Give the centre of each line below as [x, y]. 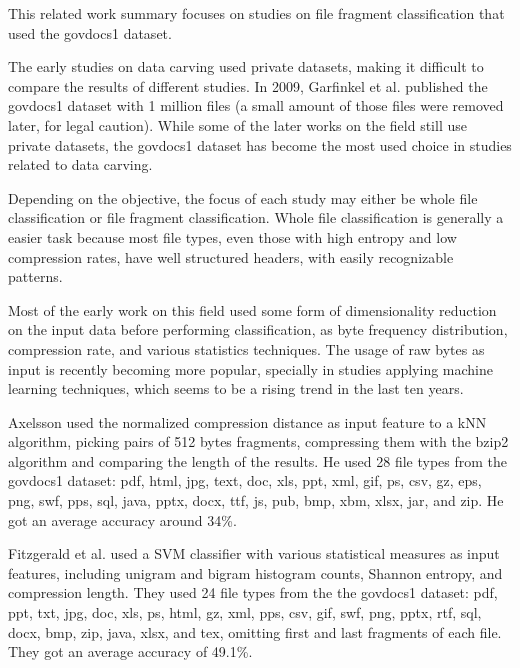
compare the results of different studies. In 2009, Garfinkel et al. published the [248, 85]
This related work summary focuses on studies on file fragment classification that [256, 13]
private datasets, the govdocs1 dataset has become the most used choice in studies [260, 144]
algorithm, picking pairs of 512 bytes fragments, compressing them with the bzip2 [258, 441]
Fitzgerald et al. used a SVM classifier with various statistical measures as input [254, 553]
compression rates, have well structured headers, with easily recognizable [231, 256]
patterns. [35, 276]
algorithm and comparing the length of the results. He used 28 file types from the [258, 460]
